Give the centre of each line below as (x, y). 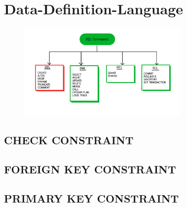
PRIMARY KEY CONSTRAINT (92, 198)
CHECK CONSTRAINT (69, 140)
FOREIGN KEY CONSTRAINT (90, 169)
